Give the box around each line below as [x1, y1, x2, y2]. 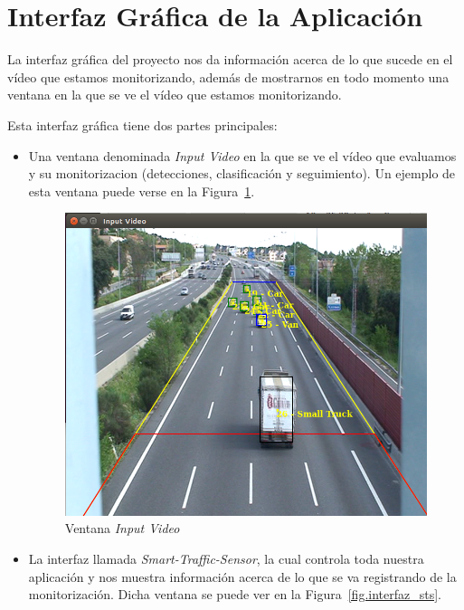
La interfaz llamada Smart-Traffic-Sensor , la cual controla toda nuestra [28, 549, 424, 568]
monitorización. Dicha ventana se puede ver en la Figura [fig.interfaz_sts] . [28, 585, 441, 604]
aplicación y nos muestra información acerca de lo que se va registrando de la [28, 567, 457, 586]
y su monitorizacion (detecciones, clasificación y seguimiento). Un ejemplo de [28, 164, 456, 183]
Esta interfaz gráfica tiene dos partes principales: [7, 115, 278, 134]
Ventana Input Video [64, 519, 180, 538]
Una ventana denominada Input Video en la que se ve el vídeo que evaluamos [28, 146, 457, 165]
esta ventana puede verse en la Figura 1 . [28, 181, 255, 200]
